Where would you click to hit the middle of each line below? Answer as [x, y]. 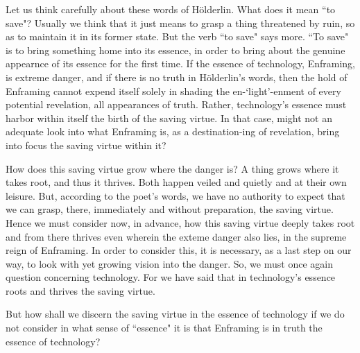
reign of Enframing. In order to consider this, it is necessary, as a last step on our [179, 250]
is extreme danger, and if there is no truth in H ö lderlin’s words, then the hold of [177, 77]
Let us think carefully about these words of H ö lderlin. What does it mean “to [171, 9]
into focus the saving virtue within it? [86, 145]
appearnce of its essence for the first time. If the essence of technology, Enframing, [180, 63]
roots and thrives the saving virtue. [80, 290]
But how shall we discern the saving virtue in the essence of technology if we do [175, 314]
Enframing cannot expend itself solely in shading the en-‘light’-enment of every [173, 91]
